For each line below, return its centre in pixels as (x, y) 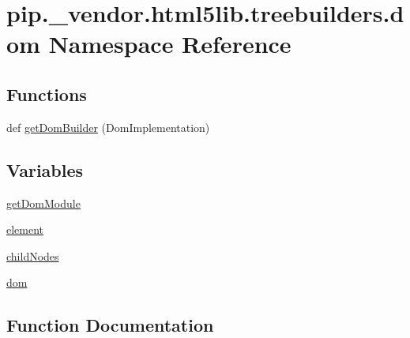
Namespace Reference (170, 44)
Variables (45, 169)
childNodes (33, 255)
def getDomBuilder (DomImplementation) (108, 127)
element (25, 229)
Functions (47, 94)
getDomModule (43, 203)
